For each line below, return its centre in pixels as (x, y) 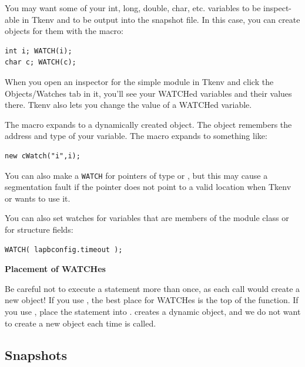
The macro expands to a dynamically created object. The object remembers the (148, 124)
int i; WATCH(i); (38, 51)
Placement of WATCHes (55, 269)
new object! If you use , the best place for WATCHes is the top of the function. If (152, 300)
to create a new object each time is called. (81, 323)
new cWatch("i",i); (43, 156)
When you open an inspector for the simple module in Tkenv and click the (139, 81)
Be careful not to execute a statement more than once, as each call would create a (152, 288)
